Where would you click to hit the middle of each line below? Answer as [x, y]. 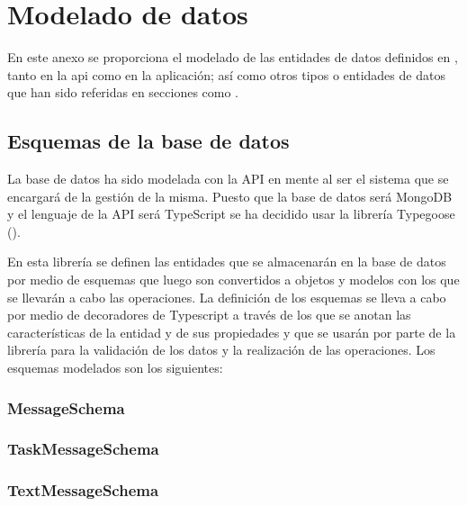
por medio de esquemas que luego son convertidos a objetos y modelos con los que [233, 280]
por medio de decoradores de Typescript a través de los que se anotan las [209, 315]
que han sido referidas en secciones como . [123, 92]
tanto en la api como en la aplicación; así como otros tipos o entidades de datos [226, 74]
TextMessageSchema [83, 490]
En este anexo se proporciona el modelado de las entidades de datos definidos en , [233, 57]
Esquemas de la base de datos [148, 141]
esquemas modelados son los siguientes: [115, 368]
